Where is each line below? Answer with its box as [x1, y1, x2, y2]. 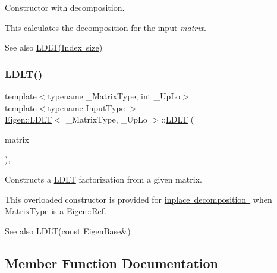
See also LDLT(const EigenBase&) [5, 224, 131, 237]
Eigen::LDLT [5, 113, 52, 125]
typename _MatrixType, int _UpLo [48, 90, 181, 102]
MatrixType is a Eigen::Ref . [5, 205, 106, 217]
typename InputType [48, 101, 125, 114]
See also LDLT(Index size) [5, 41, 103, 54]
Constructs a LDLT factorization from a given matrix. [5, 172, 202, 185]
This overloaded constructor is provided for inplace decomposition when [5, 193, 272, 205]
